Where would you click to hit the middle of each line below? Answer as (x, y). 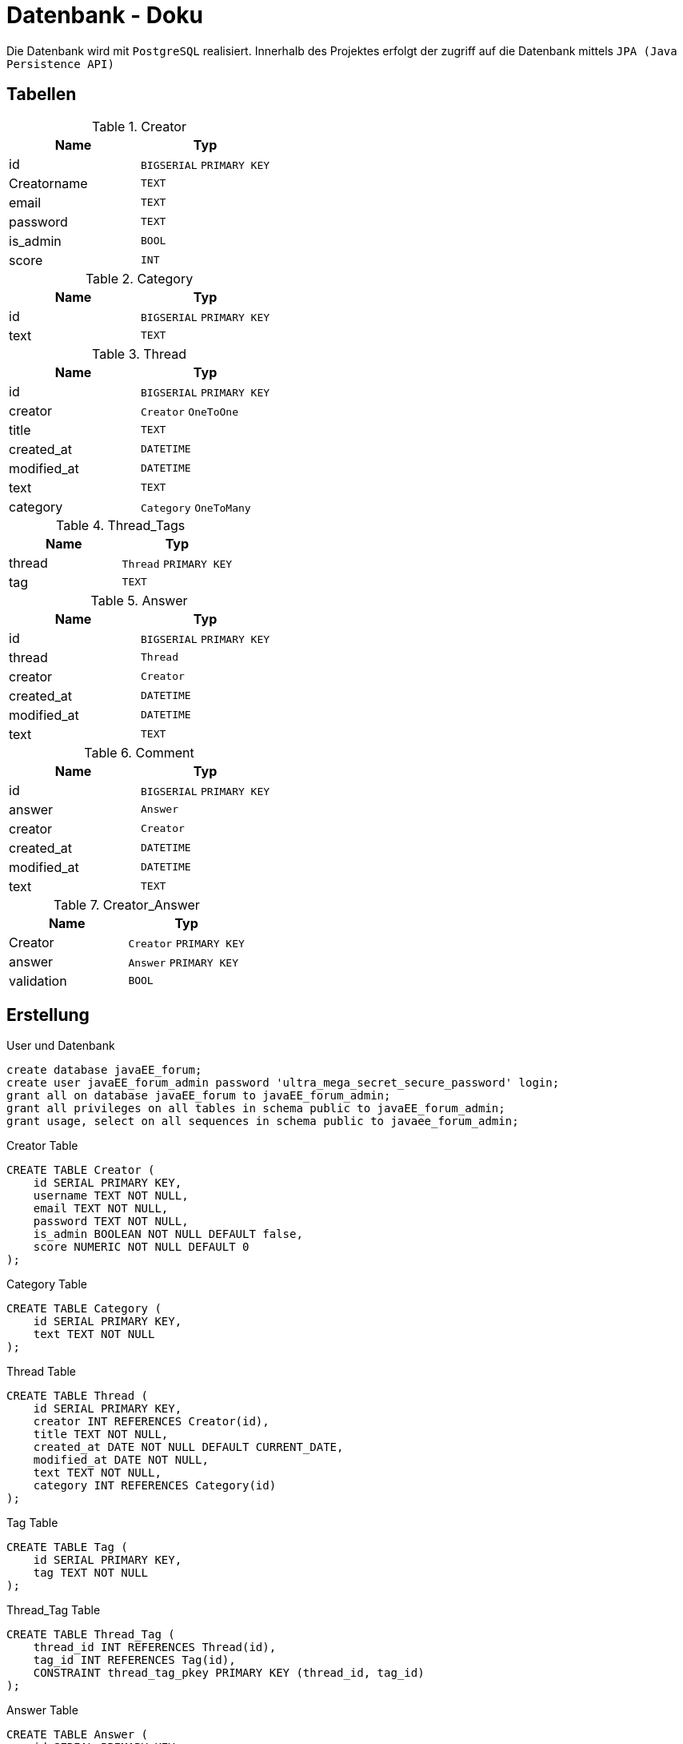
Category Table (47, 1284)
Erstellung (48, 1015)
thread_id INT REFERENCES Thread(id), (155, 1648)
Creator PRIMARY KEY (186, 943)
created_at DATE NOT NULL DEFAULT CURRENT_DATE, (188, 1447)
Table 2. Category (139, 278)
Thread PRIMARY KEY (177, 564)
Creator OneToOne (190, 412)
